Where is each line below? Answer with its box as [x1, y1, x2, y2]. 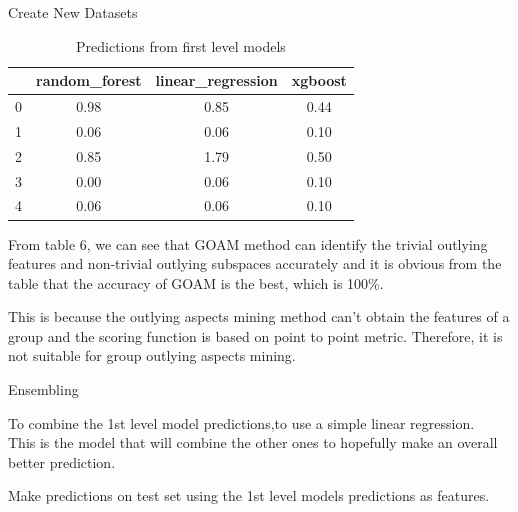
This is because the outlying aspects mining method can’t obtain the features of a [8, 306, 510, 327]
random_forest [36, 70, 142, 91]
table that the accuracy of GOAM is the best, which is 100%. [8, 272, 384, 293]
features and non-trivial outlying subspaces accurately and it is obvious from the [8, 253, 502, 274]
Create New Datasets [8, 2, 138, 22]
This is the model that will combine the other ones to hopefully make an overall [8, 432, 498, 453]
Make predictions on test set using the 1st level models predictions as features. [8, 485, 490, 506]
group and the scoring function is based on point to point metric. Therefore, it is [8, 325, 503, 346]
